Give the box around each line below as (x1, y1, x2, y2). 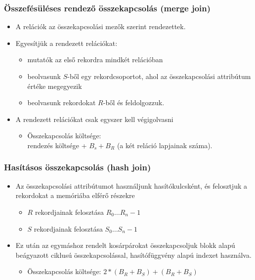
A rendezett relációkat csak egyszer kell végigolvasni (15, 114, 173, 124)
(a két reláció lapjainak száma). (117, 140, 212, 150)
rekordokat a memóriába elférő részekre (15, 190, 135, 200)
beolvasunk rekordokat (27, 97, 96, 108)
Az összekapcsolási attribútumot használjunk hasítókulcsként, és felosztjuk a (15, 180, 247, 191)
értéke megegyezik (27, 80, 82, 91)
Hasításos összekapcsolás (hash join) (4, 161, 151, 173)
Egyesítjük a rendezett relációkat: (15, 38, 118, 48)
